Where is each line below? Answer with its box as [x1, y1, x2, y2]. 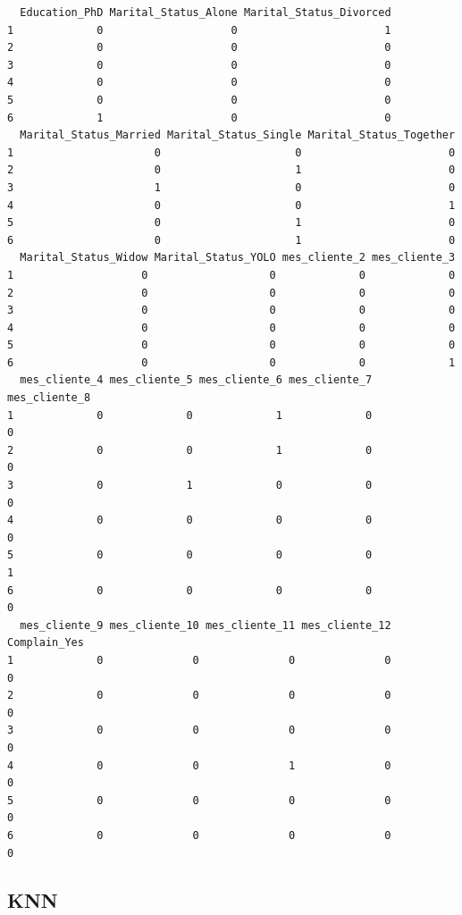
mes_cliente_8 [7, 391, 91, 405]
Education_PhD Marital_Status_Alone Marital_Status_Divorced [20, 6, 391, 19]
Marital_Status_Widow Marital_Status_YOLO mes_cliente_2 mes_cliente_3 [20, 251, 456, 264]
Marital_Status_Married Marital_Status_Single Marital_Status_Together [20, 129, 456, 142]
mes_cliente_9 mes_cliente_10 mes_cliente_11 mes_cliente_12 [20, 618, 391, 632]
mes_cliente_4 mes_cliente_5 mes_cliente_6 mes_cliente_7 [20, 374, 373, 387]
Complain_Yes [7, 636, 84, 650]
